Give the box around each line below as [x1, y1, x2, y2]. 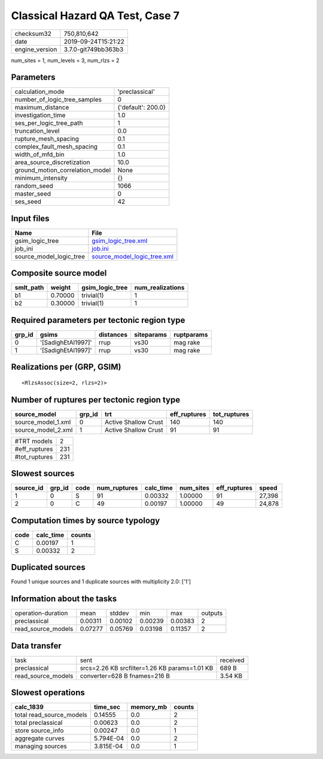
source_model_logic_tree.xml [92, 252, 173, 260]
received [220, 656, 245, 664]
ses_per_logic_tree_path [14, 119, 83, 127]
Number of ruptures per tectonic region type [11, 395, 181, 405]
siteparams [134, 331, 167, 339]
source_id [14, 484, 44, 492]
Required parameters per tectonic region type [11, 315, 185, 325]
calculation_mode [14, 87, 65, 96]
